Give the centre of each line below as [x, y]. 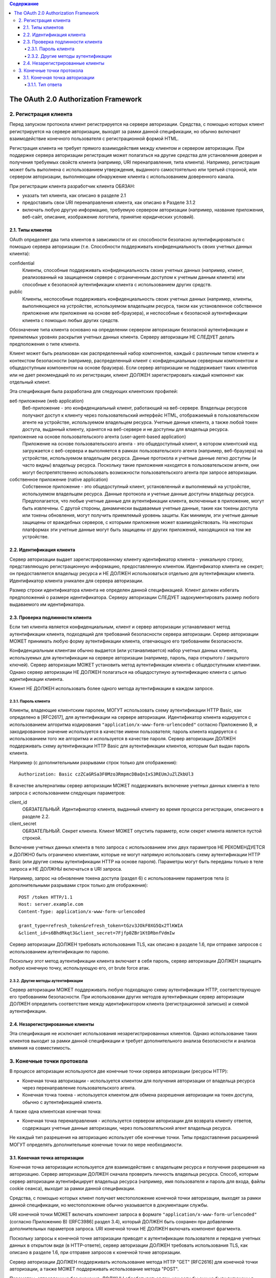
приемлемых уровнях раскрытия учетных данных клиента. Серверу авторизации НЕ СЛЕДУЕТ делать [122, 337]
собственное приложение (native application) [59, 480]
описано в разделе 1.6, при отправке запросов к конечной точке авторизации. [95, 1252]
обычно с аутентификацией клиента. [62, 1102]
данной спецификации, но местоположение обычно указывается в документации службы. [109, 1205]
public [16, 292]
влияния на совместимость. [40, 1048]
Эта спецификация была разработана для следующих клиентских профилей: [94, 392]
